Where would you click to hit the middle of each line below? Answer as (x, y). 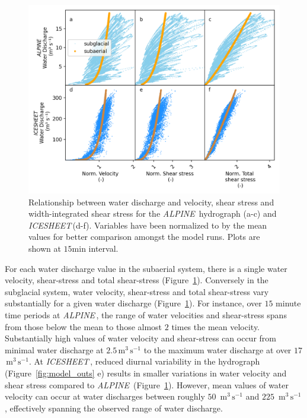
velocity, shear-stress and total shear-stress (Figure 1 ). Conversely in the (137, 280)
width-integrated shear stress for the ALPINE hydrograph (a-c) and (153, 213)
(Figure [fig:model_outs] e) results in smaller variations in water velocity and (146, 373)
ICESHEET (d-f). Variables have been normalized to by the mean (148, 225)
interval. (103, 248)
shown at (45, 248)
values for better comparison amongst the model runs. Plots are (144, 237)
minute (288, 303)
